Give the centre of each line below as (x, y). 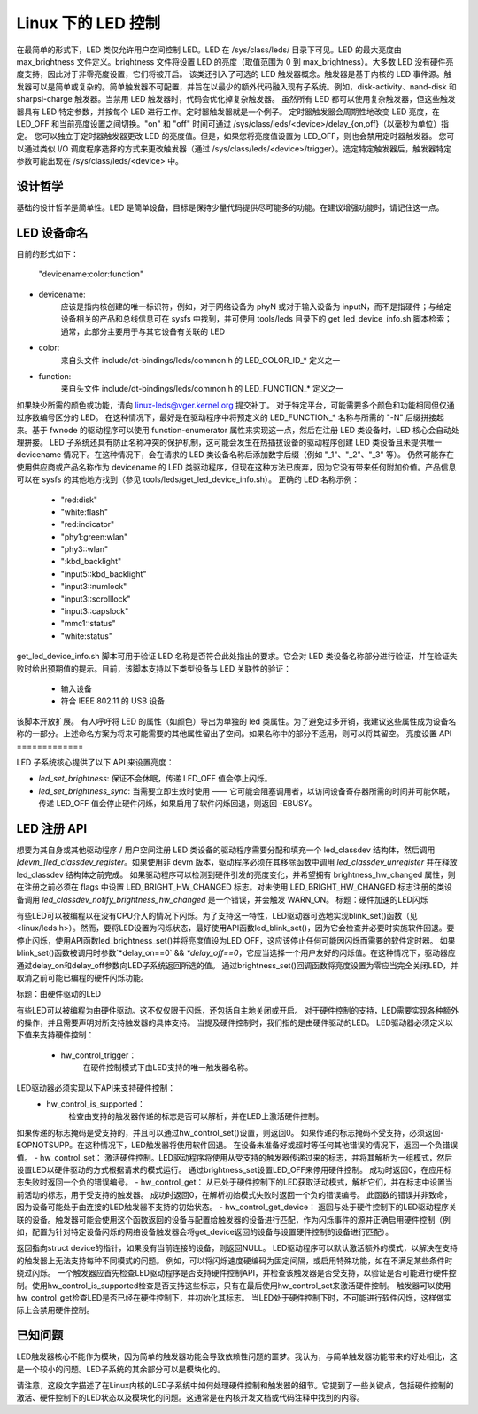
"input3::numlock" (94, 587)
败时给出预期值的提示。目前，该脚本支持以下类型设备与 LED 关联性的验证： (154, 668)
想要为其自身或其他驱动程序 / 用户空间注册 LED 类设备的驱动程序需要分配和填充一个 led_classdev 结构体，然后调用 (226, 850)
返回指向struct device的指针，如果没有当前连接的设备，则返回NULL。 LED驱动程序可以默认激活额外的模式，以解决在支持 (237, 1248)
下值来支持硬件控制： (55, 1035)
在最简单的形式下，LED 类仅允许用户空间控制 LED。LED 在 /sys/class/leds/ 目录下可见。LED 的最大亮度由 (209, 50)
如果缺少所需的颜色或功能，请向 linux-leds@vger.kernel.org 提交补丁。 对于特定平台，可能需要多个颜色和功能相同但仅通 (235, 405)
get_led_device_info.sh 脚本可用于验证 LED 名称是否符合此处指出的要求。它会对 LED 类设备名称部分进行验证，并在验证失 (237, 656)
